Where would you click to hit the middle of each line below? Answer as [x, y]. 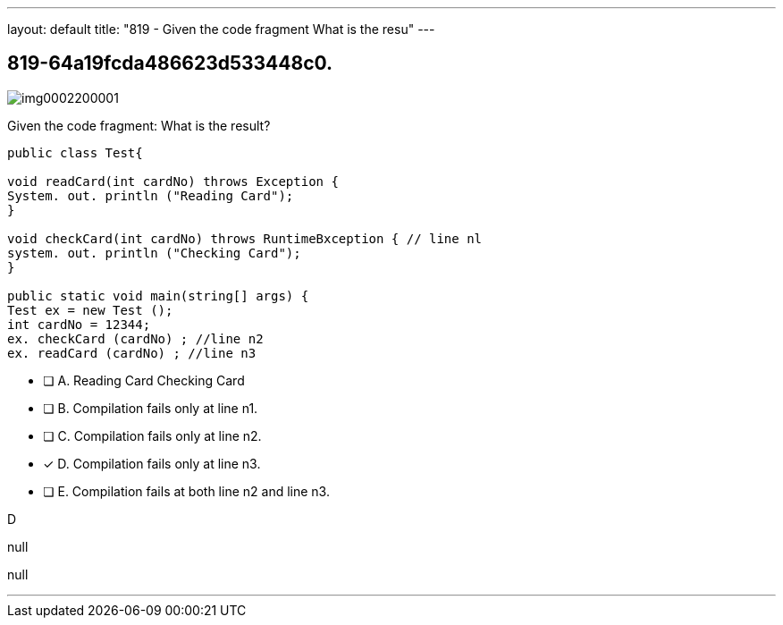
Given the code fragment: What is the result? [139, 125]
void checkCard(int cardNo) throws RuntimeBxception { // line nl [245, 238]
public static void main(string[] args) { [158, 296]
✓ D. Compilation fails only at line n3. [152, 463]
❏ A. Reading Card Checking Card [144, 380]
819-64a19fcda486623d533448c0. [170, 63]
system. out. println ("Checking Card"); [154, 253]
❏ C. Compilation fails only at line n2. [152, 435]
